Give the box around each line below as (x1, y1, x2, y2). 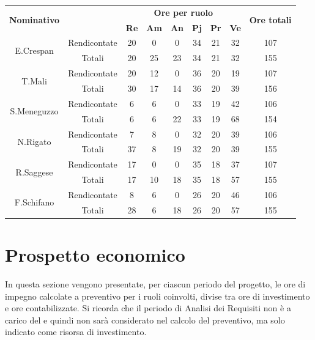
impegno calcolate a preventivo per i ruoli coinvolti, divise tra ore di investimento (5, 289, 310, 302)
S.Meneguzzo (10, 105, 59, 117)
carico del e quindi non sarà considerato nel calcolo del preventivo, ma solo (5, 313, 285, 326)
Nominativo (9, 13, 60, 26)
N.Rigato (17, 135, 51, 147)
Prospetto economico (5, 242, 185, 267)
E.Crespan (15, 43, 54, 56)
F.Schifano (14, 196, 54, 209)
